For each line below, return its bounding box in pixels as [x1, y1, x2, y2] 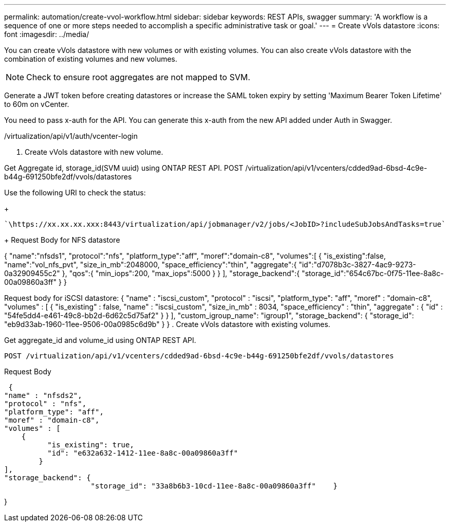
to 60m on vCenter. [4, 100, 69, 108]
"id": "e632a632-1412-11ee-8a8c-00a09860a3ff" [47, 449, 238, 457]
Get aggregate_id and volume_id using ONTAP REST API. [4, 336, 196, 344]
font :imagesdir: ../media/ [4, 30, 89, 39]
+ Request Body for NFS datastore [4, 235, 120, 244]
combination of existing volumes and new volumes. [4, 55, 178, 63]
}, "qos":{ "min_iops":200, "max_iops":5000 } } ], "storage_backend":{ [62, 269, 300, 278]
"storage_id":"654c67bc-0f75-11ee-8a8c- [302, 269, 444, 278]
